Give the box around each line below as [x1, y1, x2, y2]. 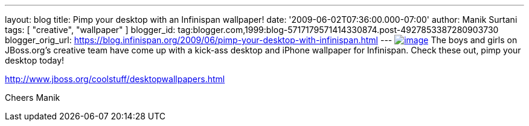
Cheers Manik [5, 92, 60, 103]
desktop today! [5, 55, 65, 65]
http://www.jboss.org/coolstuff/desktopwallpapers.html [5, 74, 225, 84]
